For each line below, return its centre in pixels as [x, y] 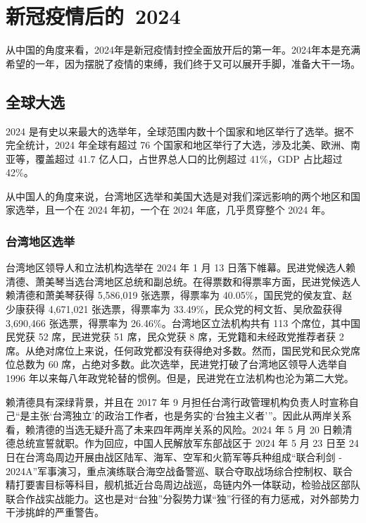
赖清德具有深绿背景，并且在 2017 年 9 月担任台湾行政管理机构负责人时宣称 [177, 401]
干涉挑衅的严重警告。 [55, 512]
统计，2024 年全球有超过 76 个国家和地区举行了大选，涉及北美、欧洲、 [188, 145]
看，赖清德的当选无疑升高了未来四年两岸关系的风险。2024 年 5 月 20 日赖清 [179, 429]
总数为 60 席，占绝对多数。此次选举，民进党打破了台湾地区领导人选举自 [181, 364]
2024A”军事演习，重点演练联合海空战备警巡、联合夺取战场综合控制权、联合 [179, 470]
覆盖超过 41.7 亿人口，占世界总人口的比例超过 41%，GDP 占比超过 [189, 158]
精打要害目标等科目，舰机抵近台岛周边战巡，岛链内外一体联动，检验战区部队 [183, 485]
